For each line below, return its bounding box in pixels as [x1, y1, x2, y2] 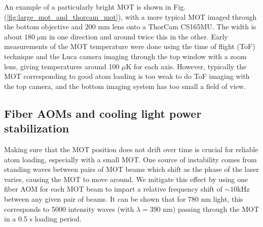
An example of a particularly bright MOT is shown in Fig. [4, 2, 186, 12]
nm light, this [201, 193, 243, 204]
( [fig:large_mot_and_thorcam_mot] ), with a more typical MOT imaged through [4, 11, 257, 22]
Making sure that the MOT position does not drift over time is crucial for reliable [4, 144, 258, 154]
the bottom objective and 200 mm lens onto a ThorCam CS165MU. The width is [4, 21, 256, 32]
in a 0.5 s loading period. [4, 213, 82, 224]
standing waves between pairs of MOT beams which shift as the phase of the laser [4, 164, 259, 174]
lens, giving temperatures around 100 [4, 61, 120, 71]
